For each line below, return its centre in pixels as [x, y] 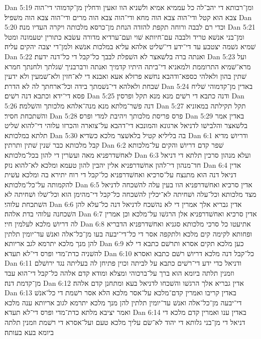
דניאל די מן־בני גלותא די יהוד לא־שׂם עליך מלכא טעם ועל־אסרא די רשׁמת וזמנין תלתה [125, 322]
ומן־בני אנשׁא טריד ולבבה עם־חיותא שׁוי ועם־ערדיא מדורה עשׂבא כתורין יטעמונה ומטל [124, 36]
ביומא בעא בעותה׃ [29, 332]
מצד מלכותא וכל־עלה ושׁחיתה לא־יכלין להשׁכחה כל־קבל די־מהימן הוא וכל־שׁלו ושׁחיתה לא [130, 194]
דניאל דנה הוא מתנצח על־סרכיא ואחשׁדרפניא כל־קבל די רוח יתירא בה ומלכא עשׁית [120, 175]
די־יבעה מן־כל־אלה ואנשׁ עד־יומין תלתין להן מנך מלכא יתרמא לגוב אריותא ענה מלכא [123, 302]
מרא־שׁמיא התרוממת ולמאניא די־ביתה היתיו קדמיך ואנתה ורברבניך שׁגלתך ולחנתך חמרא [128, 66]
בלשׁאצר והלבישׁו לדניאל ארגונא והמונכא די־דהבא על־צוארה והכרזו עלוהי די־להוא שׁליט [126, 125]
